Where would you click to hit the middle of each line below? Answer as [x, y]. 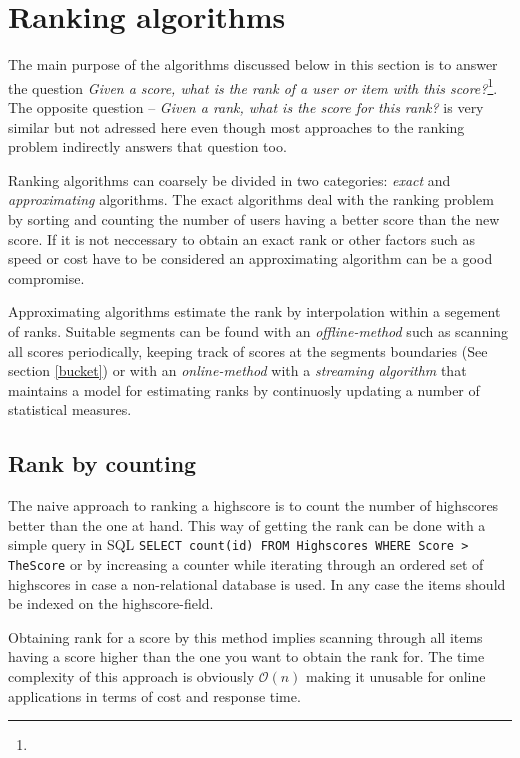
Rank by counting [102, 463]
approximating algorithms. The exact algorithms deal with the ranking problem [251, 199]
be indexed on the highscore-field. [111, 603]
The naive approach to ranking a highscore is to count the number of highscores [253, 505]
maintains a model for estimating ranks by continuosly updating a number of [244, 389]
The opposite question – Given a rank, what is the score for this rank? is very [246, 106]
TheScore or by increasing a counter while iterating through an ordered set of [246, 563]
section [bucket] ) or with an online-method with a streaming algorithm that [237, 370]
